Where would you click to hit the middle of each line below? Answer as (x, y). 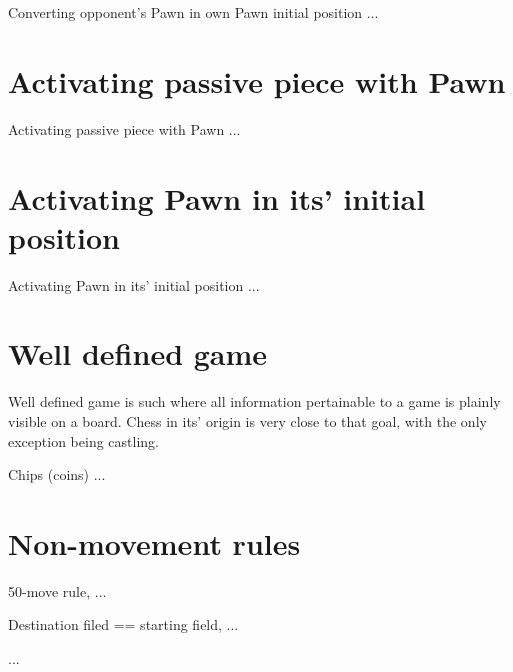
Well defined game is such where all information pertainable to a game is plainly (254, 401)
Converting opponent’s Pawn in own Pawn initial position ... (193, 12)
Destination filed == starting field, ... (123, 624)
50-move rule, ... (57, 590)
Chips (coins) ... (57, 474)
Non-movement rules (154, 542)
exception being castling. (83, 440)
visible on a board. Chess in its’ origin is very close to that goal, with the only (247, 420)
